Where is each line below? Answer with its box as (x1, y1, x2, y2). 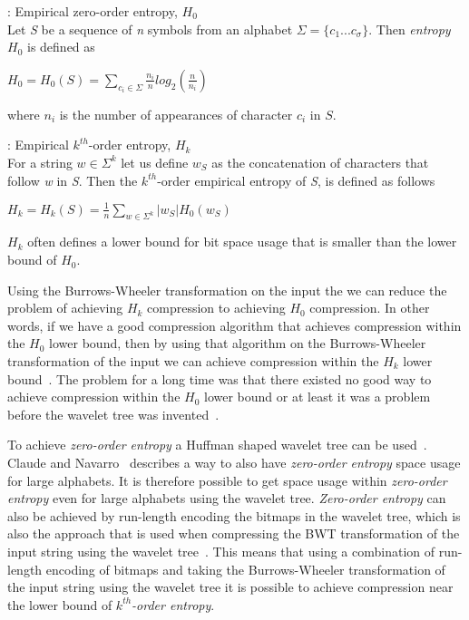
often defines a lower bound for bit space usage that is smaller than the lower (27, 232, 457, 251)
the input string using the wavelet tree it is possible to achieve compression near (7, 577, 454, 596)
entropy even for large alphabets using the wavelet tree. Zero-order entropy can (7, 489, 446, 508)
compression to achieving (147, 298, 286, 317)
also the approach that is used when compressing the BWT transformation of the (7, 524, 460, 543)
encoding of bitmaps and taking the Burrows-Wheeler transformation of (45, 559, 445, 578)
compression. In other (309, 298, 430, 317)
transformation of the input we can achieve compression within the (7, 352, 379, 371)
